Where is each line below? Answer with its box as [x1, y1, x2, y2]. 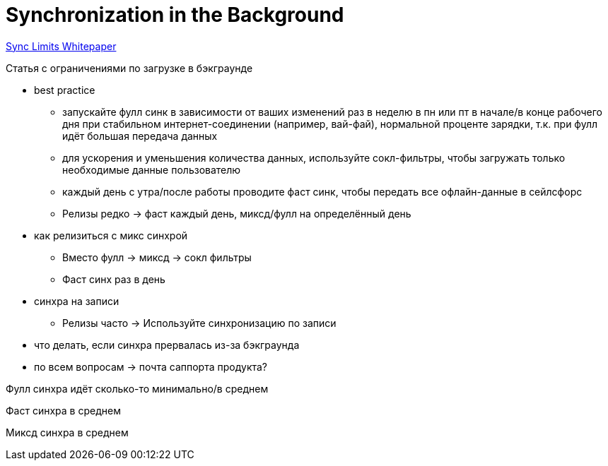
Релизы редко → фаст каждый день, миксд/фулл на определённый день [62, 207, 411, 220]
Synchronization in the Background [6, 3, 344, 27]
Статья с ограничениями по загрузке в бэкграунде [6, 61, 253, 74]
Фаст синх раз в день [62, 273, 165, 285]
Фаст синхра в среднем [6, 404, 121, 417]
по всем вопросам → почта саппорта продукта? [34, 360, 268, 373]
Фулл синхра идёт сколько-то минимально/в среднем [6, 382, 269, 395]
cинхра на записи [34, 294, 119, 307]
